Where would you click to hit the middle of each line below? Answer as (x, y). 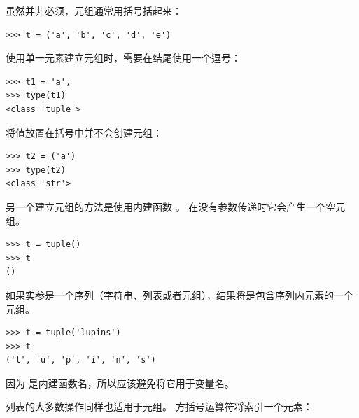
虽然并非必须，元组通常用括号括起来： (94, 11)
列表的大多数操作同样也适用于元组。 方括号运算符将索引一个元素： (159, 406)
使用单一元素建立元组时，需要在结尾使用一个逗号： (123, 58)
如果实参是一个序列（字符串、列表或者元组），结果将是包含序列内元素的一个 (179, 294)
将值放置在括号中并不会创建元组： (84, 132)
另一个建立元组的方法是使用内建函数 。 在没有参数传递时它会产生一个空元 (176, 206)
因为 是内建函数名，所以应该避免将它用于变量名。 (120, 383)
